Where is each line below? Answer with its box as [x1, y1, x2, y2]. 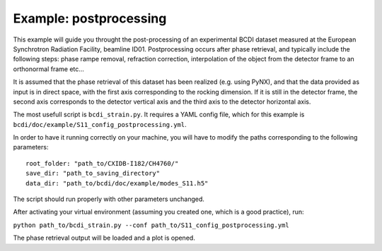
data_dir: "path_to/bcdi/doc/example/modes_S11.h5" [25, 179, 209, 187]
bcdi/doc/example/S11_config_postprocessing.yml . [13, 120, 187, 128]
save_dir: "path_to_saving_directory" [25, 169, 161, 178]
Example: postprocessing [13, 11, 167, 26]
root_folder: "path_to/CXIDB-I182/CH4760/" [25, 159, 179, 167]
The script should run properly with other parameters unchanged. [13, 195, 205, 204]
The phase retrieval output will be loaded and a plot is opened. [13, 233, 196, 243]
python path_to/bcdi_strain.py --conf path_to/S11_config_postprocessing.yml [13, 221, 289, 229]
